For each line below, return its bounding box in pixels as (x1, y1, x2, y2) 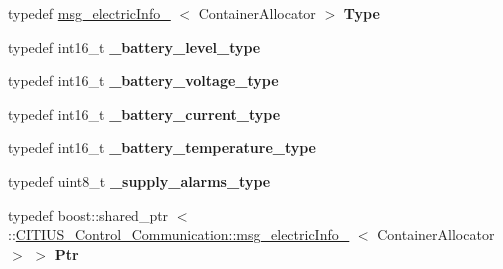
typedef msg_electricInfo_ (8, 3, 171, 23)
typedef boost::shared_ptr (8, 204, 169, 225)
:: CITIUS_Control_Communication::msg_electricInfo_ (8, 224, 350, 245)
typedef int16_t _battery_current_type (8, 103, 281, 124)
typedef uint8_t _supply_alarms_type (8, 170, 271, 191)
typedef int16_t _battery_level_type (8, 36, 261, 57)
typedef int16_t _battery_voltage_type (8, 70, 279, 91)
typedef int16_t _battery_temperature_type (8, 137, 317, 158)
